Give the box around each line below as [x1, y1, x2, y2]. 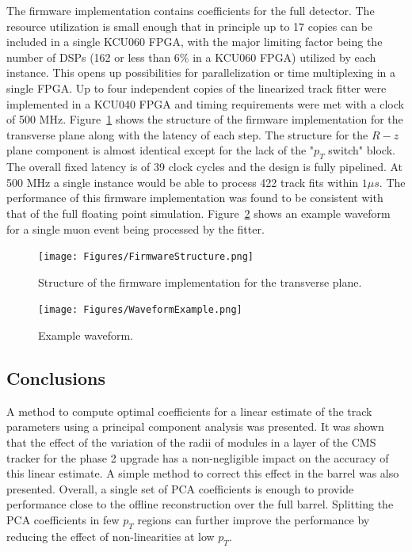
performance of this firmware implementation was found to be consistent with [6, 189, 383, 206]
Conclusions [6, 366, 106, 390]
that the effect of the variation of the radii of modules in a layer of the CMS [6, 434, 376, 450]
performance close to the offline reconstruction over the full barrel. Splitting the [6, 496, 394, 512]
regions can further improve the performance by [137, 511, 370, 527]
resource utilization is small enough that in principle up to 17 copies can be [6, 17, 373, 34]
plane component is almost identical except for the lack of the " [6, 142, 315, 158]
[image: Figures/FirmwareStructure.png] [38, 251, 254, 263]
